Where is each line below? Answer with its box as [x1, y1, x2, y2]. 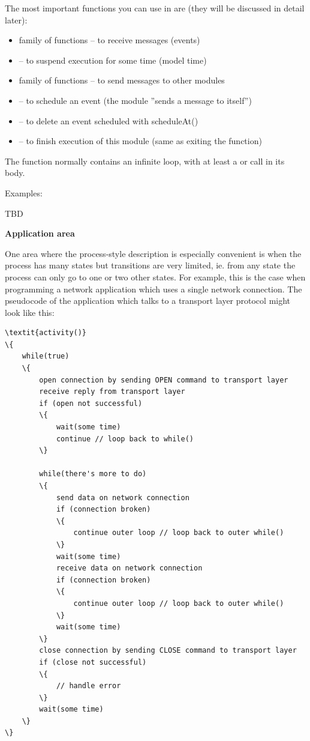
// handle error [56, 682, 121, 691]
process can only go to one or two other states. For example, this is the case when [5, 270, 306, 283]
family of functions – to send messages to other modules [19, 74, 225, 86]
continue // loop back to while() [56, 434, 194, 443]
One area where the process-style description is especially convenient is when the [5, 247, 302, 259]
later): [5, 13, 28, 26]
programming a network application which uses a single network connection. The [5, 282, 302, 295]
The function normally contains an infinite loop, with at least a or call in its [5, 154, 285, 167]
